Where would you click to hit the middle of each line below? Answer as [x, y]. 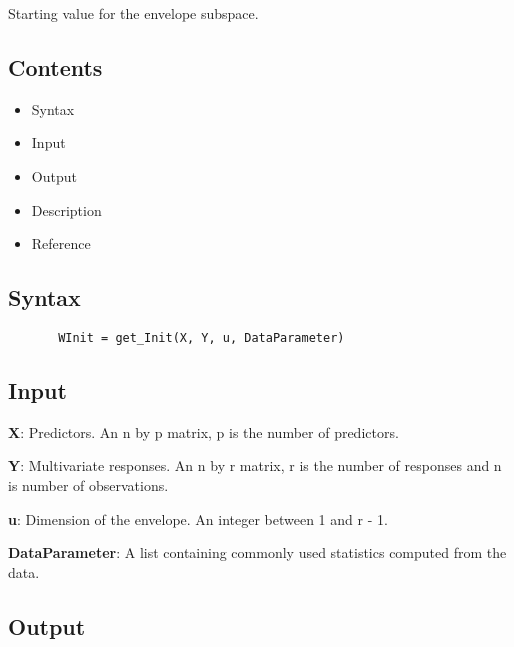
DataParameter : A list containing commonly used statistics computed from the [257, 552]
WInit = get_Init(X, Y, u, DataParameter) [201, 337]
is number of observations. [88, 485]
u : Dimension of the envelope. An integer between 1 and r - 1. [198, 518]
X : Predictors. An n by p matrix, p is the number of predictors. [203, 431]
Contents [55, 66]
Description [66, 209]
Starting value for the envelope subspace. [133, 13]
